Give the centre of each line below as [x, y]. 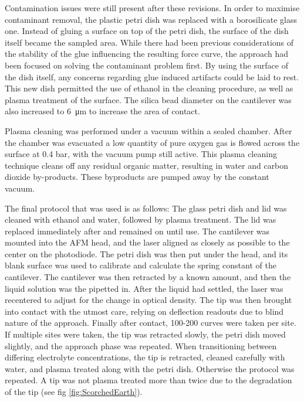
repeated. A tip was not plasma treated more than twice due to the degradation [148, 380]
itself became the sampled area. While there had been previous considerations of [149, 42]
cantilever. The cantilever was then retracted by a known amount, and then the [148, 277]
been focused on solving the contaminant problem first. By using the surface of [146, 65]
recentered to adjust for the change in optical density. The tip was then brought [148, 300]
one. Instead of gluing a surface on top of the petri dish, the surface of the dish [147, 31]
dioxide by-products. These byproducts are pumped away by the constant [137, 177]
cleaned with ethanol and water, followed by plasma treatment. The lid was [141, 219]
